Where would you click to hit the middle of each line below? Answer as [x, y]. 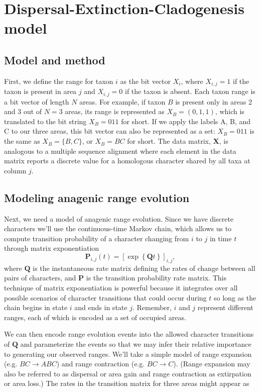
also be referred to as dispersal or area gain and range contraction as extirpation [128, 373]
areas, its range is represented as [115, 111]
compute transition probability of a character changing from [97, 238]
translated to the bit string [45, 121]
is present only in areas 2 [214, 101]
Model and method [55, 60]
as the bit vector [146, 81]
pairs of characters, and [40, 278]
